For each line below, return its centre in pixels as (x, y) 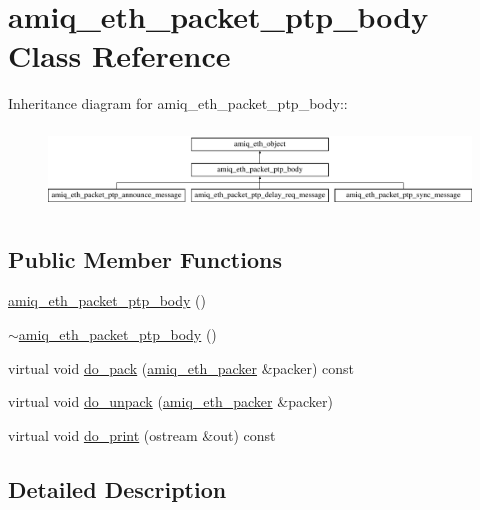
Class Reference (119, 55)
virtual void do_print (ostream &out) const (142, 434)
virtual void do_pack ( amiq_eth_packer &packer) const (181, 367)
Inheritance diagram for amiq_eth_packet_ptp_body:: (178, 103)
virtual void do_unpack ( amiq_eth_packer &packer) (170, 401)
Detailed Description (117, 488)
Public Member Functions (145, 258)
